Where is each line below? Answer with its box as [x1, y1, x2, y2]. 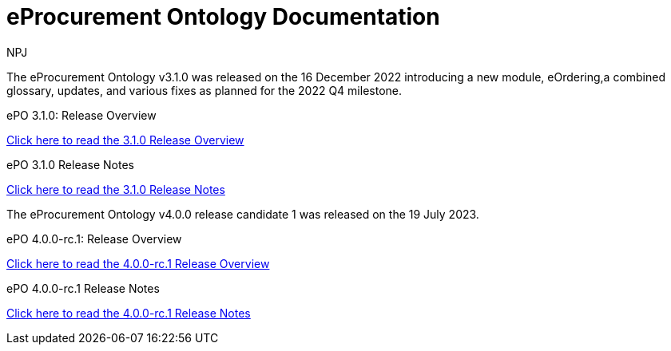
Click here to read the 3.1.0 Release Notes [6, 182, 225, 196]
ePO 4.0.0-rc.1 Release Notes [6, 281, 160, 295]
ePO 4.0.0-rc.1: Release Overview [6, 231, 182, 246]
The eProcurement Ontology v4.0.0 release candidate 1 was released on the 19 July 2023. [6, 207, 479, 221]
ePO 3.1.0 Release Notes [6, 157, 134, 172]
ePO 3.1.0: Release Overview [6, 108, 157, 122]
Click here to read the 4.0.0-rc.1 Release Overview [6, 256, 270, 270]
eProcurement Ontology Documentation [6, 3, 440, 30]
